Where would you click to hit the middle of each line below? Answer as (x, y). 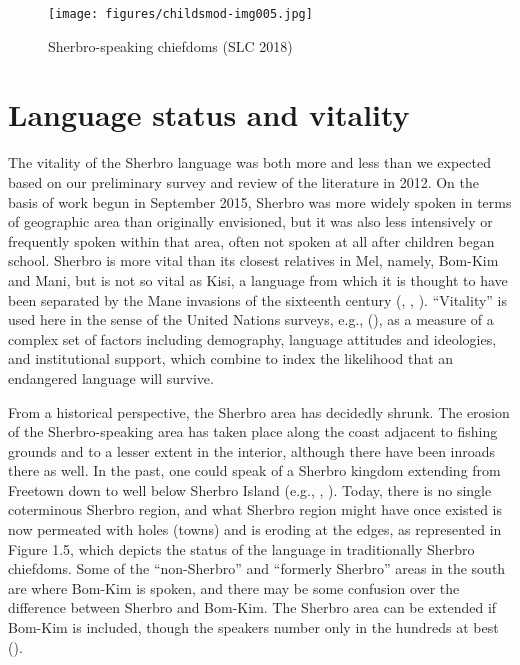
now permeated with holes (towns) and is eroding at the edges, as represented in (255, 529)
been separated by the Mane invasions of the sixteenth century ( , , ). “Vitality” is (258, 299)
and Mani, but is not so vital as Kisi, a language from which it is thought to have (258, 279)
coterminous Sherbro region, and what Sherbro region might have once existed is (255, 509)
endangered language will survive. (111, 377)
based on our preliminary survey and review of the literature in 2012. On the (244, 181)
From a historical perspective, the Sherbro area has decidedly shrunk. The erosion (259, 411)
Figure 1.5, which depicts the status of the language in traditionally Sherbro (241, 548)
